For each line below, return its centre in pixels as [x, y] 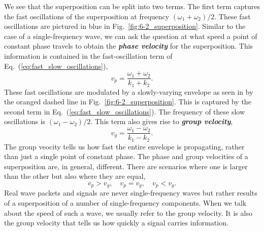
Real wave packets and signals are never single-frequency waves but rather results [131, 193]
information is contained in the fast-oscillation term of [88, 55]
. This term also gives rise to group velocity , [162, 121]
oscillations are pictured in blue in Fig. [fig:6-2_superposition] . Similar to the [125, 26]
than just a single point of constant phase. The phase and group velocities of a [126, 156]
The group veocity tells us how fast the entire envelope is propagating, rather [124, 146]
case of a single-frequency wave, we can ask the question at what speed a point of [131, 36]
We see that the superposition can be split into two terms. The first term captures [132, 6]
